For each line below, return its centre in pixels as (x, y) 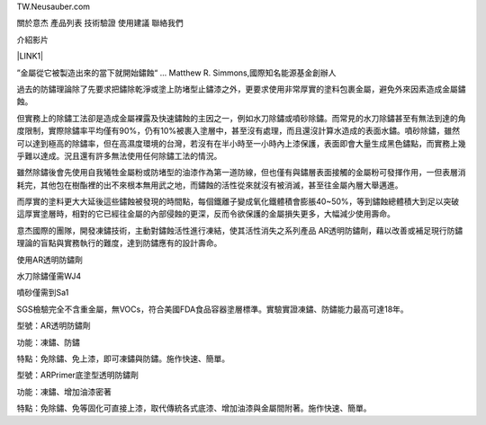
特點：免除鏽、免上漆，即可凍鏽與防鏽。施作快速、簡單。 (123, 359)
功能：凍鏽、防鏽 (48, 342)
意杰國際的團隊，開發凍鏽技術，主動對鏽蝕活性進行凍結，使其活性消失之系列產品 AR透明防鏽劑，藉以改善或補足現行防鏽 (240, 230)
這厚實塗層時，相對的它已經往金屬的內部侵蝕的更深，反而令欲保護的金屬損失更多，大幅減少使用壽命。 (206, 214)
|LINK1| (30, 56)
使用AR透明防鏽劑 (49, 260)
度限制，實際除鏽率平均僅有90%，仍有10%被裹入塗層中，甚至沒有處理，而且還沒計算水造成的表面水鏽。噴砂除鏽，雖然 (238, 131)
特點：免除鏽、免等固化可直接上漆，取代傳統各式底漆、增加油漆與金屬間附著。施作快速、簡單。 (194, 408)
